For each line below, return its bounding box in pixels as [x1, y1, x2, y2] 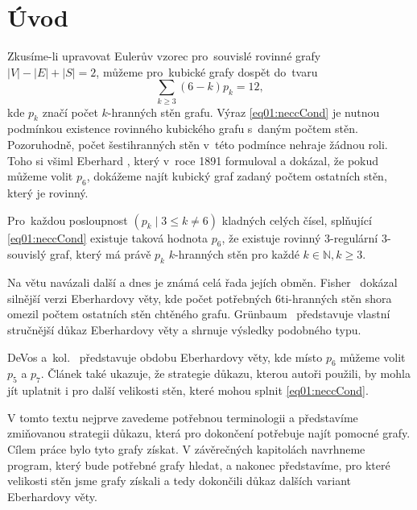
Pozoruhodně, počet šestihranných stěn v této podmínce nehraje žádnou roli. [7, 136, 388, 153]
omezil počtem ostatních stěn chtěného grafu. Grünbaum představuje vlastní [7, 305, 390, 322]
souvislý [7, 246, 47, 263]
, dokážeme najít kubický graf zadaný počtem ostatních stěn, [86, 168, 387, 185]
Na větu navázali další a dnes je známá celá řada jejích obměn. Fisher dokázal [7, 274, 398, 291]
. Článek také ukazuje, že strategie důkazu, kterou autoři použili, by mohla [40, 365, 411, 382]
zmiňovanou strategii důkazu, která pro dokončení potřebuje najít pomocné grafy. [7, 425, 411, 442]
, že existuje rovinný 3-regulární [221, 229, 378, 246]
